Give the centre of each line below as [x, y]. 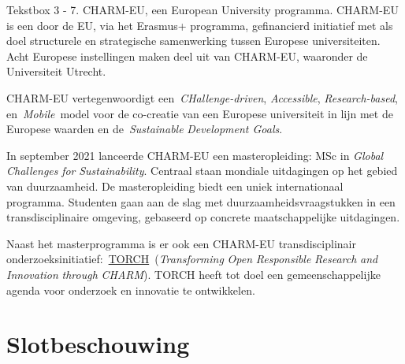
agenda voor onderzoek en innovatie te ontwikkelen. [131, 290]
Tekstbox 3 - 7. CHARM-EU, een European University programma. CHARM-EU [202, 9]
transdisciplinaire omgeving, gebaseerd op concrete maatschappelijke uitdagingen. [203, 217]
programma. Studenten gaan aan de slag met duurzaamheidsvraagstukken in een [201, 201]
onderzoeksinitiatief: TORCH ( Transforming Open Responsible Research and [192, 259]
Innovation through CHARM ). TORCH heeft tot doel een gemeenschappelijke [193, 274]
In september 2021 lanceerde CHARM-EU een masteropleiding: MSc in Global [195, 155]
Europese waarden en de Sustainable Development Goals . [145, 129]
